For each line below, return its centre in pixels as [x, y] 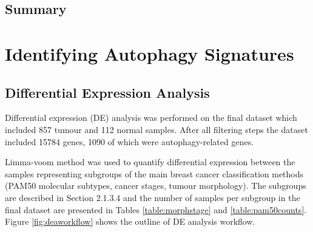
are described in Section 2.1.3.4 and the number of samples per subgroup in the [153, 197]
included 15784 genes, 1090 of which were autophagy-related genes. [130, 141]
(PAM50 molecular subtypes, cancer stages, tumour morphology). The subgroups [156, 186]
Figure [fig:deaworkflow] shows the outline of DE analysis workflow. [130, 221]
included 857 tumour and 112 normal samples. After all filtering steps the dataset [156, 129]
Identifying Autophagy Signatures [150, 53]
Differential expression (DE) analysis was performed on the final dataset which [151, 118]
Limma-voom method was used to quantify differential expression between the [150, 162]
